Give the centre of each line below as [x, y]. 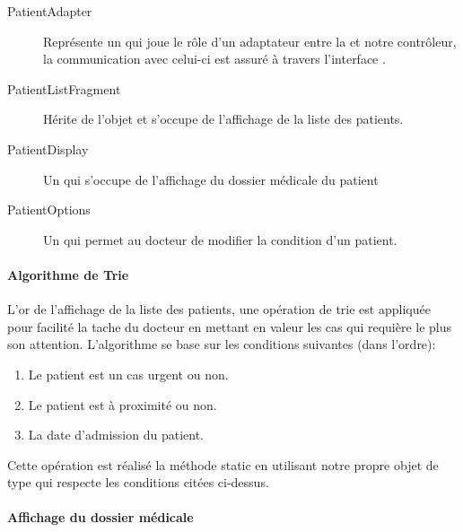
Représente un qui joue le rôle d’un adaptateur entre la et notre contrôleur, [250, 41]
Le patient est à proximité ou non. [122, 404]
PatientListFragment [64, 88]
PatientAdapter [50, 11]
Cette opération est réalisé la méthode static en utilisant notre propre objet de [223, 464]
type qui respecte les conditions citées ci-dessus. [138, 482]
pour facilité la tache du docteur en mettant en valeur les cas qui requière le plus [230, 326]
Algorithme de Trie [68, 274]
